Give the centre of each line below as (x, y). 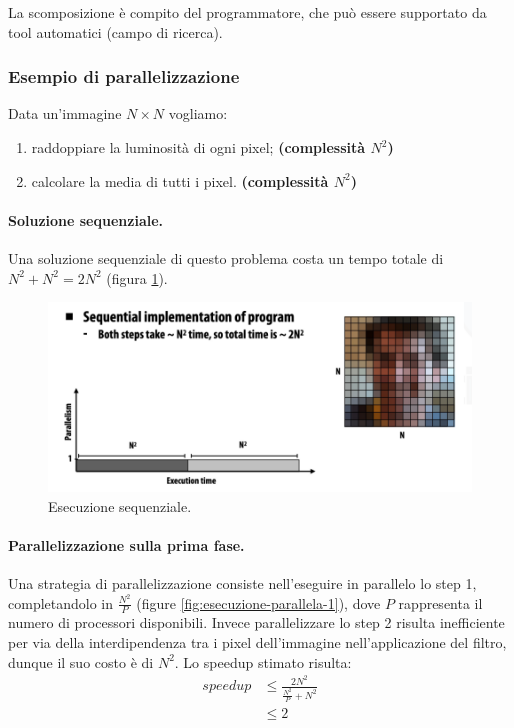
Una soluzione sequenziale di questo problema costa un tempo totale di (226, 257)
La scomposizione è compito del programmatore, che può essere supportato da (247, 12)
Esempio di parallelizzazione (124, 76)
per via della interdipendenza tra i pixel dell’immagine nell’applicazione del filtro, (257, 642)
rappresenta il (440, 602)
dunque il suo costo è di (81, 661)
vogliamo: (198, 113)
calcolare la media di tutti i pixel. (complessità (180, 180)
